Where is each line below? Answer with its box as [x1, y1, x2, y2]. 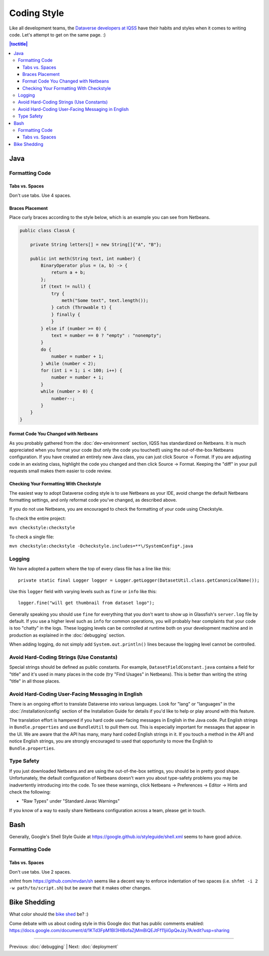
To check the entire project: [9, 515, 66, 521]
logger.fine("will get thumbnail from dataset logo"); [18, 600, 155, 606]
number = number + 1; [51, 354, 104, 359]
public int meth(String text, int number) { [30, 255, 141, 261]
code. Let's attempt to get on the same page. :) [9, 31, 106, 37]
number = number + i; [51, 375, 104, 380]
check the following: [9, 789, 51, 795]
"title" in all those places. [9, 678, 61, 684]
